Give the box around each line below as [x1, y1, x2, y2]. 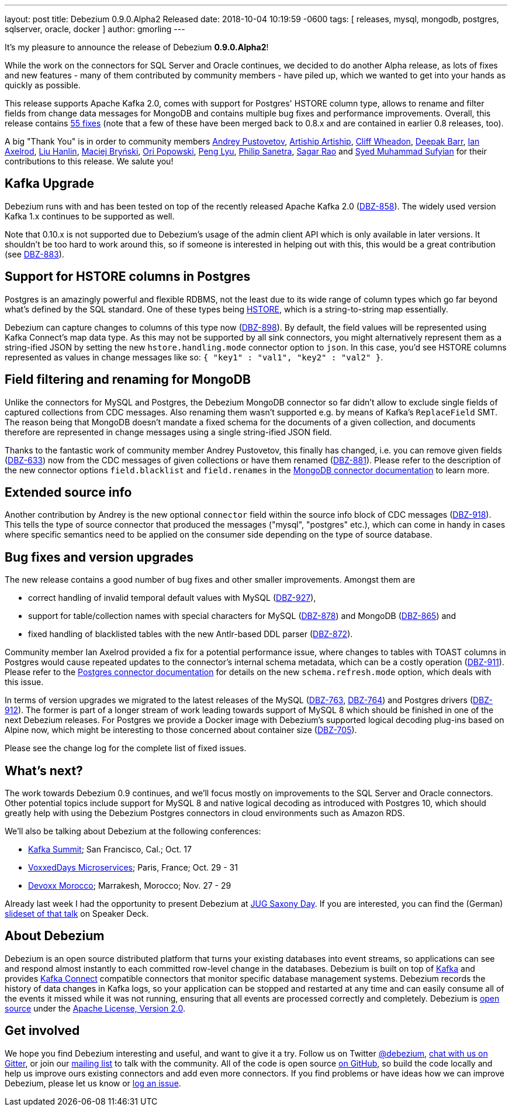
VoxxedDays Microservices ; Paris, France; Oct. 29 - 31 [28, 862, 238, 873]
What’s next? [5, 763, 83, 778]
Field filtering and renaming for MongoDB [5, 372, 251, 387]
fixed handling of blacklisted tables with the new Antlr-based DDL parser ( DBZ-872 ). [28, 629, 353, 639]
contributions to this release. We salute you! [5, 156, 174, 166]
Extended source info [5, 484, 132, 500]
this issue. [5, 677, 44, 687]
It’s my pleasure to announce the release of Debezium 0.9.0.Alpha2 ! [5, 42, 269, 52]
